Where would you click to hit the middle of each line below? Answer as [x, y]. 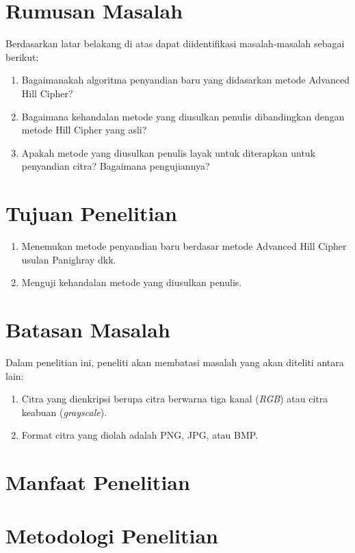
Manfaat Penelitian [98, 482]
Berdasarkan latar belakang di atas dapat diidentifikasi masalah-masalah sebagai [175, 43]
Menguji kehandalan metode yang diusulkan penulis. [132, 282]
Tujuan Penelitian [91, 213]
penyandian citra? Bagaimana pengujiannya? [116, 166]
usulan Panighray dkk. [69, 259]
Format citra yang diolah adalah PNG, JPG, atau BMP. [140, 435]
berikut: [22, 56]
